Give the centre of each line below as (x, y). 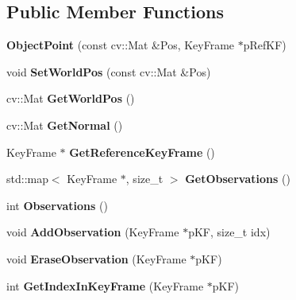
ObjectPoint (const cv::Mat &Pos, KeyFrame (121, 45)
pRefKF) (265, 45)
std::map (27, 179)
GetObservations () (238, 179)
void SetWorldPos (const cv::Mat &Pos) (109, 71)
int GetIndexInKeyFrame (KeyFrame (105, 285)
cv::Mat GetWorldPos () (71, 98)
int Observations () (57, 205)
